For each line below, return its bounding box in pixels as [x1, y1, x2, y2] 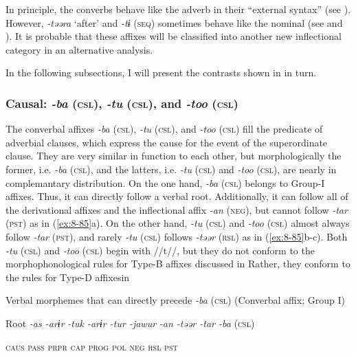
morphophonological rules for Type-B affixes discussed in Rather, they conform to [5, 256, 351, 271]
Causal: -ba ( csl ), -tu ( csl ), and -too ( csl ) [5, 94, 238, 111]
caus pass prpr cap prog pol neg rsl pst [5, 339, 178, 353]
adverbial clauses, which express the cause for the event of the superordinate [5, 135, 328, 149]
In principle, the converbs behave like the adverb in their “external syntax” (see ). [5, 2, 351, 16]
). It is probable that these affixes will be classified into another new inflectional [5, 29, 342, 43]
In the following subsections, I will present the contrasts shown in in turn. [5, 65, 317, 80]
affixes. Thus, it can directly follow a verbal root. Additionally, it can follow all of [5, 189, 348, 203]
